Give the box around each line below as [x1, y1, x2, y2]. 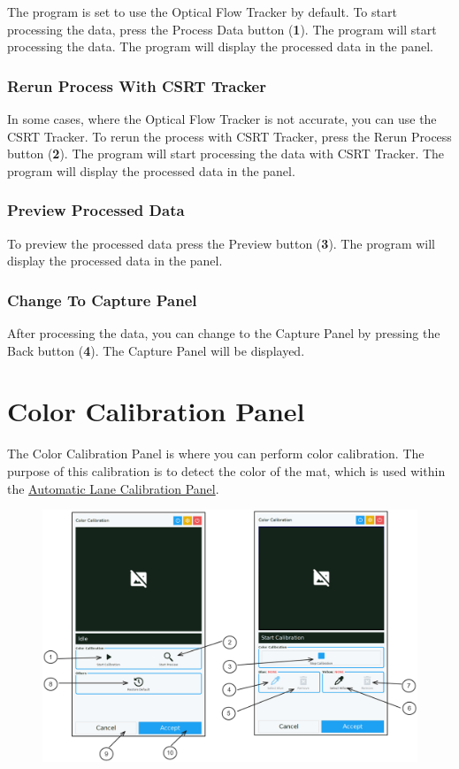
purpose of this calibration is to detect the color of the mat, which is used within [7, 461, 446, 480]
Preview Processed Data [7, 199, 185, 221]
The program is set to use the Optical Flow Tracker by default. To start [7, 3, 397, 20]
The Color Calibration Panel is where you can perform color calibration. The [7, 444, 425, 463]
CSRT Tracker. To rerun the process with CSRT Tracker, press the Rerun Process [7, 127, 452, 145]
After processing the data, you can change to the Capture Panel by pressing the [7, 324, 440, 342]
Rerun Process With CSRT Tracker [7, 74, 266, 96]
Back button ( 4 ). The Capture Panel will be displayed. [7, 341, 305, 359]
